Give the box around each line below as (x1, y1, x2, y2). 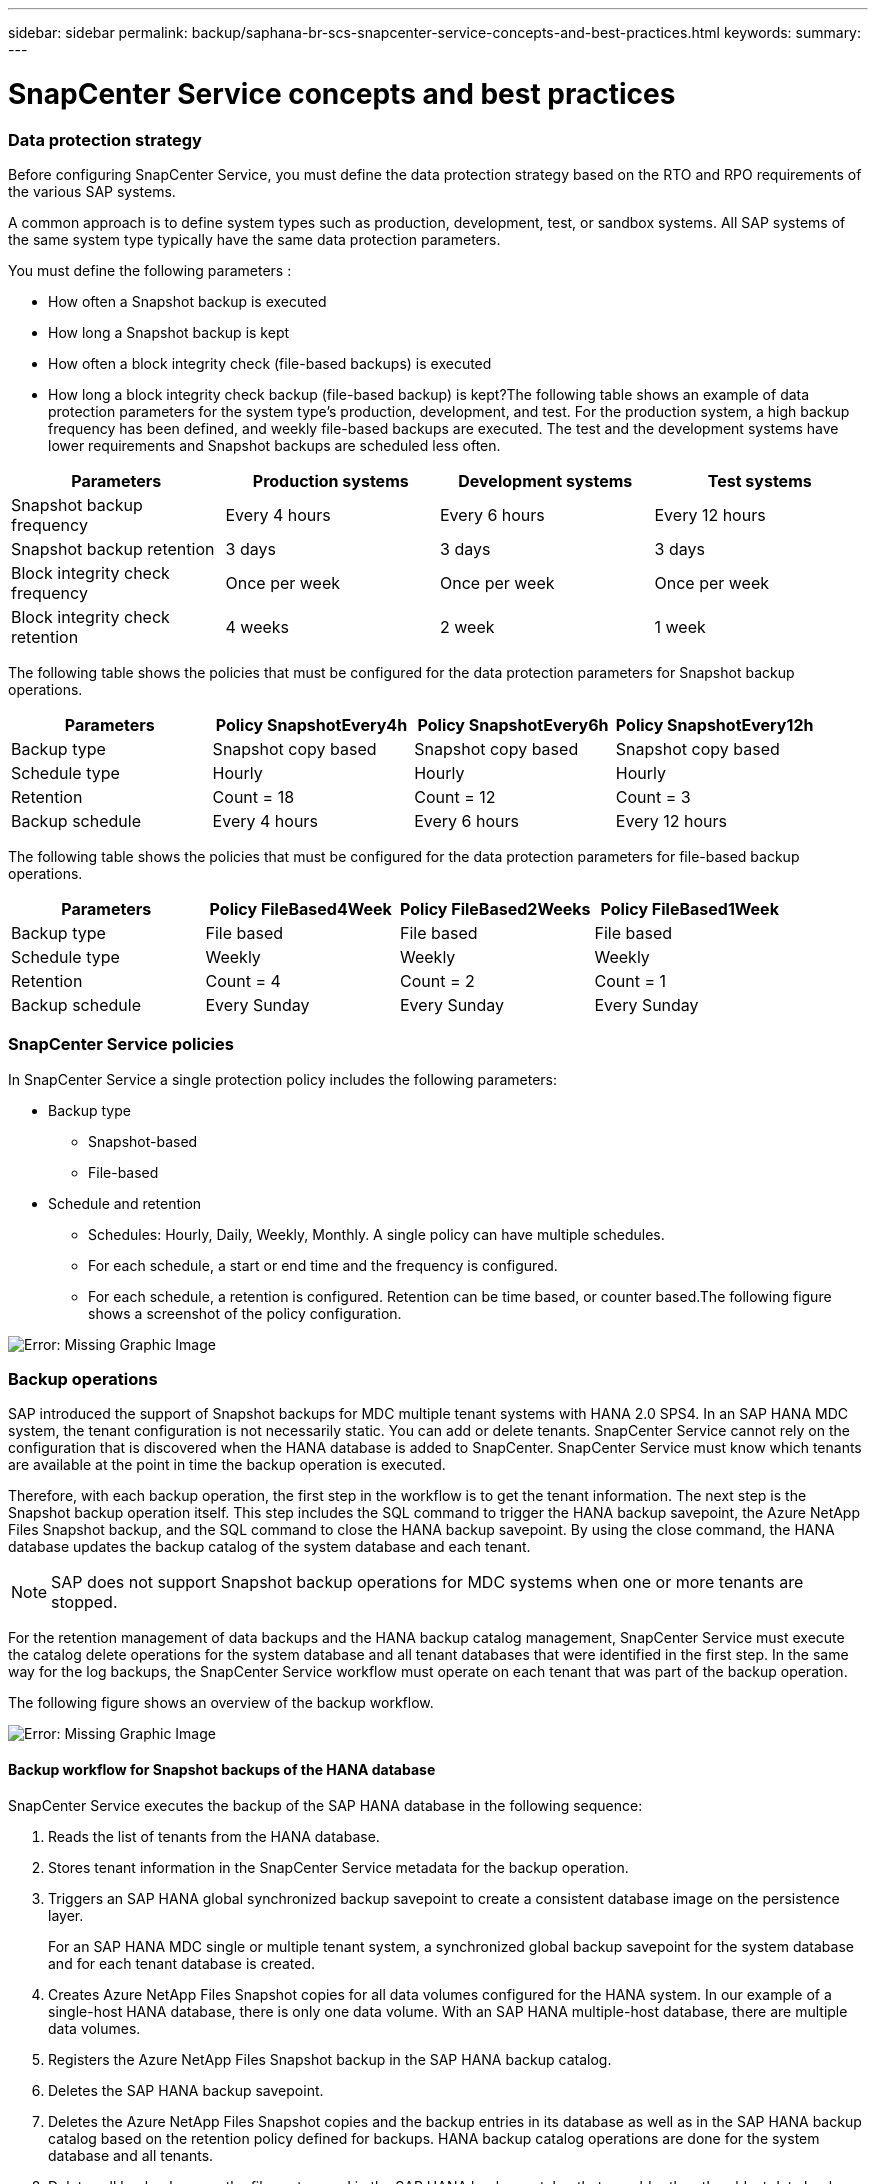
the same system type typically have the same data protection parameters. (8, 230, 501, 248)
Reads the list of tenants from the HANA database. (48, 1827, 380, 1845)
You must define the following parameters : (8, 261, 292, 279)
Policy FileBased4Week (209, 898, 392, 919)
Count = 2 (400, 970, 475, 991)
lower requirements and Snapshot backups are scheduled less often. (48, 436, 501, 454)
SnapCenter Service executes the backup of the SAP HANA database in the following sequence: (8, 1796, 643, 1814)
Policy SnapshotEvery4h (215, 714, 408, 735)
